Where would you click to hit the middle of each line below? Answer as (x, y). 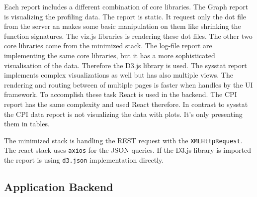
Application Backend (59, 187)
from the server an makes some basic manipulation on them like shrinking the (123, 26)
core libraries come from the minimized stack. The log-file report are (108, 46)
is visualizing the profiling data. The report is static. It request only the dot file (125, 16)
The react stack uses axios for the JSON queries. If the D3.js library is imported (128, 150)
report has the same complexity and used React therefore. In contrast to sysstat (126, 104)
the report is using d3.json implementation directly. (84, 160)
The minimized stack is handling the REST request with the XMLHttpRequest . (123, 140)
